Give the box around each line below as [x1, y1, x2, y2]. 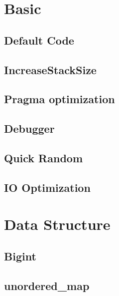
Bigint [4, 248, 36, 263]
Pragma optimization [4, 91, 115, 107]
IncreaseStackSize [4, 62, 97, 77]
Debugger [4, 121, 55, 136]
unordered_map [4, 277, 90, 293]
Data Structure [4, 214, 111, 234]
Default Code [4, 32, 74, 48]
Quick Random [4, 150, 83, 165]
